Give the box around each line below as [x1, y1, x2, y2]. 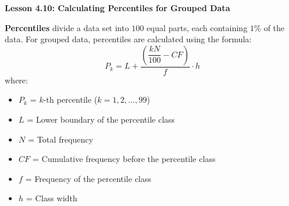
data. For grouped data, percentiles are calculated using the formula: [5, 33, 251, 45]
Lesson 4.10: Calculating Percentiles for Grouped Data [5, 2, 230, 13]
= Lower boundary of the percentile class [27, 113, 175, 125]
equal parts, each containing [147, 21, 247, 33]
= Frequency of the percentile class [25, 172, 152, 184]
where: [5, 73, 28, 86]
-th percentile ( [43, 93, 98, 106]
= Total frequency [28, 133, 93, 145]
